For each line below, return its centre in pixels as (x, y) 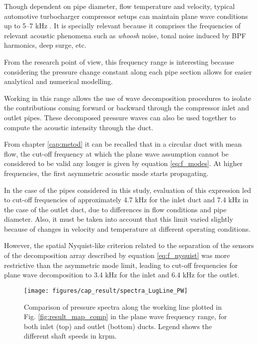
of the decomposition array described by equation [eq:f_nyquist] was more (117, 255)
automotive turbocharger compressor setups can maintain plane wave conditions (126, 16)
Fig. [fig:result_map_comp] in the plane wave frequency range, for (126, 316)
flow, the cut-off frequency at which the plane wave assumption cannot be (116, 153)
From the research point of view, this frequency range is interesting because (119, 61)
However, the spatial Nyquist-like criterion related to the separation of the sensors (129, 245)
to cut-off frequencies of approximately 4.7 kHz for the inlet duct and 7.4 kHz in (126, 200)
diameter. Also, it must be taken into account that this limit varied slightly (119, 219)
